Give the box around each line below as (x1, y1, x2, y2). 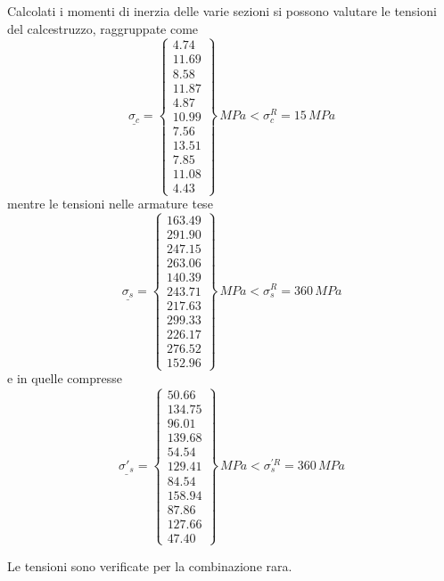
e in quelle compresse (7, 369, 122, 388)
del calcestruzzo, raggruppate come (7, 19, 199, 37)
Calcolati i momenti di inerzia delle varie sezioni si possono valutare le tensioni (7, 2, 437, 20)
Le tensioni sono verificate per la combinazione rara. (7, 556, 292, 575)
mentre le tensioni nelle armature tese (7, 194, 213, 213)
